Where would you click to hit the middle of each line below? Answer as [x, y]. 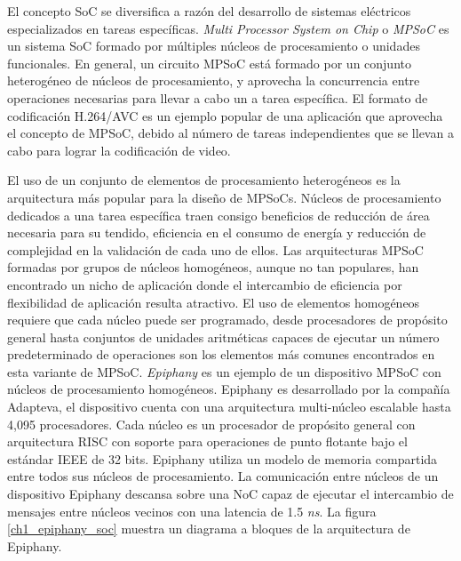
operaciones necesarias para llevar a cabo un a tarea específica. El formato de [218, 97]
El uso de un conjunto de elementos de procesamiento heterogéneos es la [204, 180]
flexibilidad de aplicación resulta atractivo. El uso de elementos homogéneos [214, 302]
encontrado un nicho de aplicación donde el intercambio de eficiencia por [205, 284]
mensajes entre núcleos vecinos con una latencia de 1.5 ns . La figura [192, 511]
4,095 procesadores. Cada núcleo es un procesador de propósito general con [211, 424]
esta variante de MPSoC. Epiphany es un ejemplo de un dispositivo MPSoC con [224, 371]
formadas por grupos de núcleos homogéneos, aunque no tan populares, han [213, 267]
